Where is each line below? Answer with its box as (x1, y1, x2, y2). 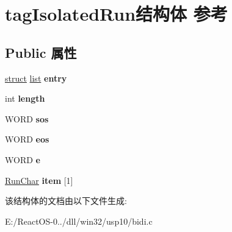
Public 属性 (5, 43, 77, 62)
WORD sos (5, 112, 49, 125)
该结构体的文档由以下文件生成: (5, 194, 127, 207)
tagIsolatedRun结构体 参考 (5, 1, 228, 26)
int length (5, 92, 45, 105)
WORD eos (5, 133, 49, 146)
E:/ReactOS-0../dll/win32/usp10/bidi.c (5, 214, 153, 227)
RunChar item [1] (5, 174, 73, 186)
